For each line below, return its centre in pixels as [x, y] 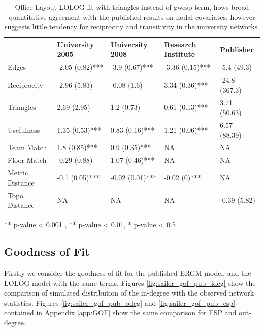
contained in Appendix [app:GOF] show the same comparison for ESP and [120, 312]
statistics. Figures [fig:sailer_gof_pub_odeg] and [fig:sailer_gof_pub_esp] [120, 302]
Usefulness [24, 130]
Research [180, 44]
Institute [180, 54]
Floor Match [27, 160]
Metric [18, 173]
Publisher [237, 49]
